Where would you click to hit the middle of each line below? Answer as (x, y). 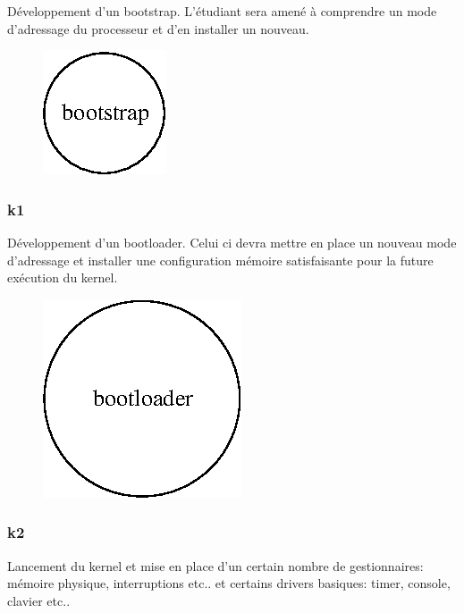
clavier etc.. (39, 600)
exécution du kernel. (63, 277)
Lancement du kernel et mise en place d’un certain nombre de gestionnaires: (215, 565)
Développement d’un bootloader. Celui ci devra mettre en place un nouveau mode (232, 242)
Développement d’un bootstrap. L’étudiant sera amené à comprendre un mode (222, 11)
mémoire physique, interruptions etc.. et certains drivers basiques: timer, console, (229, 583)
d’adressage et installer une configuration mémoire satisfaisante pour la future (220, 260)
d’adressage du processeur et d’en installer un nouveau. (158, 28)
